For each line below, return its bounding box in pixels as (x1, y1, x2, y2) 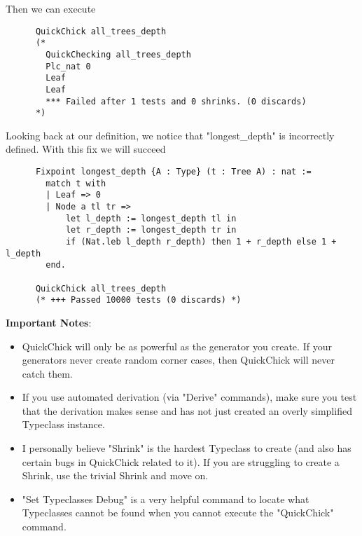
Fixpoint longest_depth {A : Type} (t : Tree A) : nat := (35, 167, 312, 177)
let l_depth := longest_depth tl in (65, 213, 237, 224)
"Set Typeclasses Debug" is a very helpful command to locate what (22, 491, 309, 506)
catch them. (22, 366, 73, 380)
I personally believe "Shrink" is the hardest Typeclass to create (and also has (22, 441, 351, 455)
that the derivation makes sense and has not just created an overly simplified (22, 403, 352, 418)
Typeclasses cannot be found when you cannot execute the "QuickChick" (22, 505, 334, 520)
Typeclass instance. (22, 417, 105, 432)
